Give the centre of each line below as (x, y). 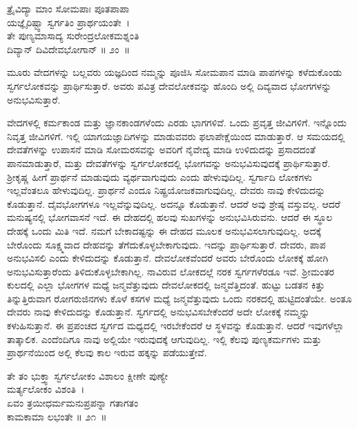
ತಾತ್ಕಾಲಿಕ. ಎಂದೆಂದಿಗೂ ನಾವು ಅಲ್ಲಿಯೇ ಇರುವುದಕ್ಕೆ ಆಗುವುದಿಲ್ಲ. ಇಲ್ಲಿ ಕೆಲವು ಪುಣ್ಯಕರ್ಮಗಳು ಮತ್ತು (164, 339)
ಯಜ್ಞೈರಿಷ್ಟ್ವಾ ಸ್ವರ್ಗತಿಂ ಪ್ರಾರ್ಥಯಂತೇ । (68, 22)
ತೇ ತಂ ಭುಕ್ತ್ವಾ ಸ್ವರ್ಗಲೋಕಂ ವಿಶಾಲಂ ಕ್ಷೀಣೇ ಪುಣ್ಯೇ (88, 375)
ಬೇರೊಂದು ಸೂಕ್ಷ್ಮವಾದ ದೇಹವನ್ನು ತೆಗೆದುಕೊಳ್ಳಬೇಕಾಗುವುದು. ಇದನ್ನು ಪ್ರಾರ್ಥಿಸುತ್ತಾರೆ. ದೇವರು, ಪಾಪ (166, 244)
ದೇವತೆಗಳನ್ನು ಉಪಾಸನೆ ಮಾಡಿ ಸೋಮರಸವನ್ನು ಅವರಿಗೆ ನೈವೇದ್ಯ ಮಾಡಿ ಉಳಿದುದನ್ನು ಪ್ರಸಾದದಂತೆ (161, 149)
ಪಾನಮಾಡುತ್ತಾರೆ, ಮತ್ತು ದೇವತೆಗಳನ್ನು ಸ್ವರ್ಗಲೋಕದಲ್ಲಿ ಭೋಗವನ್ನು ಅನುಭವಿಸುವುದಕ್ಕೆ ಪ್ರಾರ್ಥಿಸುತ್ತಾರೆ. (169, 163)
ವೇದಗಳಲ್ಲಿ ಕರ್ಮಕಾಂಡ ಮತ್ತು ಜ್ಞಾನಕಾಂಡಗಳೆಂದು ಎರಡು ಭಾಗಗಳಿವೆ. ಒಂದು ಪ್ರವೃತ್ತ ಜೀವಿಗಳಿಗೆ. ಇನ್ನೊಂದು (177, 123)
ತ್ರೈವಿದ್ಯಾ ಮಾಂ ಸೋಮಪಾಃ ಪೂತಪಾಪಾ (68, 8)
